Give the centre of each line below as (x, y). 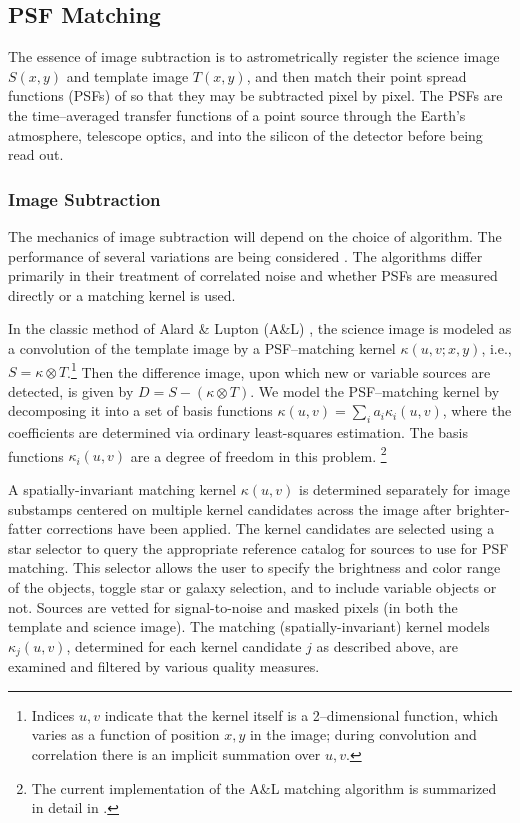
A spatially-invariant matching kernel (122, 489)
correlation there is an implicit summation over (176, 754)
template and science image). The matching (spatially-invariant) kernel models (249, 626)
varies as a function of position (125, 734)
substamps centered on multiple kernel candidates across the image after (230, 508)
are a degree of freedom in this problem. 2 (258, 454)
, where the (477, 410)
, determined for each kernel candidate (184, 645)
